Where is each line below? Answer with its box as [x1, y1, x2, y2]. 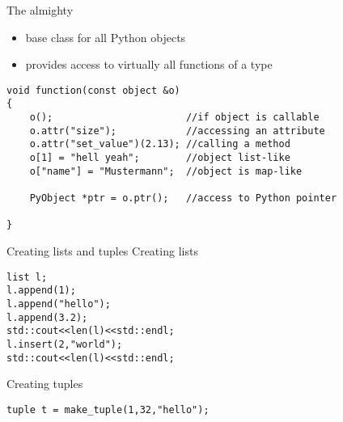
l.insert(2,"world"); [6, 338, 123, 350]
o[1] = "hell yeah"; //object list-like [29, 152, 290, 164]
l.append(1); [6, 285, 76, 297]
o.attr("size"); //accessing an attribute [29, 124, 325, 137]
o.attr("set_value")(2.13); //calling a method [29, 138, 290, 150]
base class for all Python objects [25, 28, 186, 45]
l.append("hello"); [6, 298, 111, 310]
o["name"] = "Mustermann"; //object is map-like [29, 165, 303, 177]
